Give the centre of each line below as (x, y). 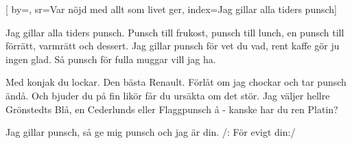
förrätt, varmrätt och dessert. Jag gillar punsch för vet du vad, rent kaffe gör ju (173, 46)
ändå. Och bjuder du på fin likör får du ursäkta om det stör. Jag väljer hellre (168, 95)
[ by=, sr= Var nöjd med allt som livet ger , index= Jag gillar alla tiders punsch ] (171, 9)
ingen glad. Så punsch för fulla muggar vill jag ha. (111, 59)
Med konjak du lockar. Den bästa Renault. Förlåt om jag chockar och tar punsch (176, 82)
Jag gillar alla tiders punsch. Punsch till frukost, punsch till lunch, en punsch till (175, 32)
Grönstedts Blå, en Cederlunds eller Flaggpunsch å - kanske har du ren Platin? (172, 109)
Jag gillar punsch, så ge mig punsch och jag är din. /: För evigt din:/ (151, 132)
